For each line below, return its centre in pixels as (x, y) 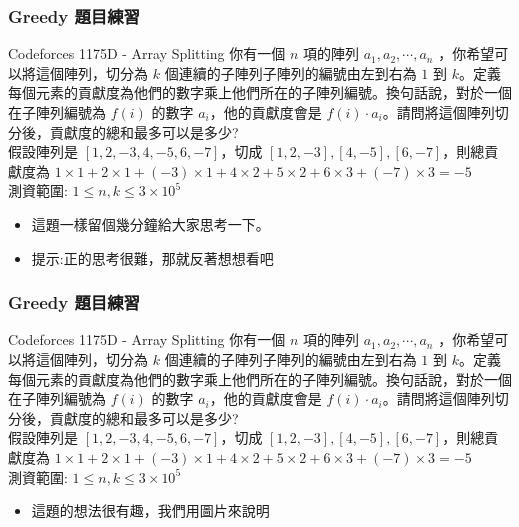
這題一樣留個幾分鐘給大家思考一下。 (150, 223)
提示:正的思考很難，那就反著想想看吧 (152, 257)
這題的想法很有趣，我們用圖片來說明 (150, 510)
